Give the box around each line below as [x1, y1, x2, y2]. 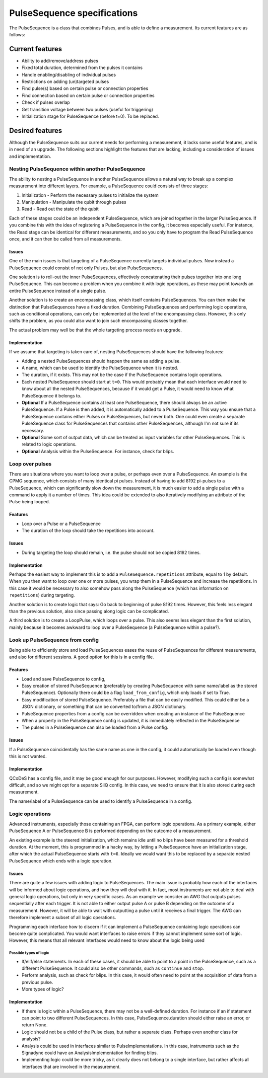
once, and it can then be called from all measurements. [9, 236, 122, 242]
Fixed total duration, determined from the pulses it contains [21, 65, 143, 71]
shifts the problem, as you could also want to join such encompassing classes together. [9, 318, 188, 324]
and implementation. [9, 153, 52, 159]
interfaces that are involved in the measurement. [21, 1064, 121, 1070]
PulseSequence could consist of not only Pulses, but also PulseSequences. [9, 265, 163, 271]
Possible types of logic [9, 950, 49, 956]
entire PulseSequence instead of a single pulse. [9, 288, 107, 294]
